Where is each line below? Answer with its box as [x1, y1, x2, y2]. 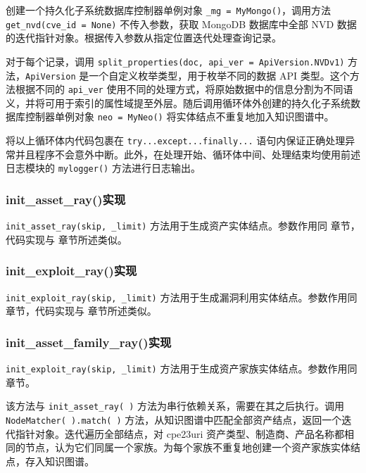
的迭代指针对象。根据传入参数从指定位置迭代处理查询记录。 [6, 30, 282, 45]
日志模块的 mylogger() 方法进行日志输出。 [6, 160, 201, 175]
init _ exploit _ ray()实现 [6, 262, 137, 279]
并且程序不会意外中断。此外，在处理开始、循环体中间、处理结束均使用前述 [15, 146, 360, 161]
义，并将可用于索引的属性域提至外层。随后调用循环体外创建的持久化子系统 [6, 95, 351, 110]
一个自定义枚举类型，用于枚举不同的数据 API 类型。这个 [89, 68, 350, 82]
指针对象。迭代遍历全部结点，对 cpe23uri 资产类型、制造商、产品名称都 [15, 426, 345, 441]
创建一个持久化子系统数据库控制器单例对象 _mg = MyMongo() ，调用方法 [6, 3, 332, 17]
